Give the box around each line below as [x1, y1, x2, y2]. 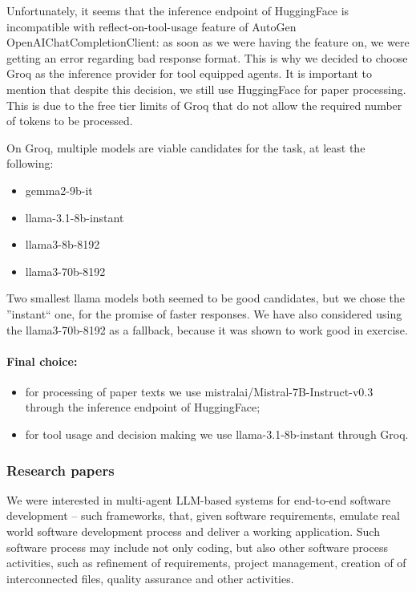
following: [6, 155, 54, 172]
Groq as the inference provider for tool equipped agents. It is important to [6, 65, 372, 82]
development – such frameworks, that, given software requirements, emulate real [6, 507, 400, 524]
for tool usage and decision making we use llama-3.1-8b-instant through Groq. [25, 426, 409, 443]
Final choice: [6, 352, 78, 369]
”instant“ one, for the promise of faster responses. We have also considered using [6, 305, 402, 322]
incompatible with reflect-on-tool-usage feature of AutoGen [6, 18, 297, 34]
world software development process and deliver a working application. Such [6, 523, 380, 540]
